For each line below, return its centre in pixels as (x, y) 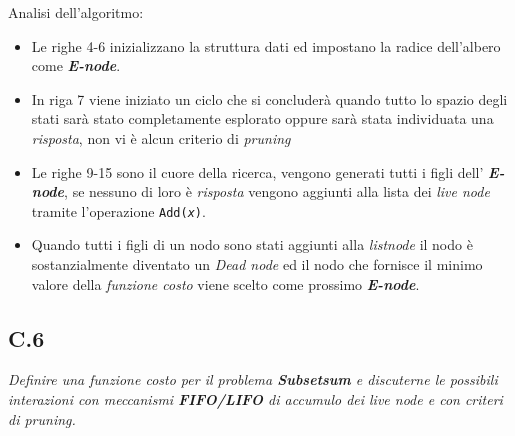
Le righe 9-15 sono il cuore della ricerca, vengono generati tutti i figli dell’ (257, 171)
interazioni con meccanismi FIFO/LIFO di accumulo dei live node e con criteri (255, 398)
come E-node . (76, 65)
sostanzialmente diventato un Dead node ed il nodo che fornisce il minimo (257, 264)
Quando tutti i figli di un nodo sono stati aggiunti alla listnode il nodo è (252, 244)
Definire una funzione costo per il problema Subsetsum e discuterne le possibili (253, 379)
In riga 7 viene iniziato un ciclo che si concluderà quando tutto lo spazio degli (269, 98)
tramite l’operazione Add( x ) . (118, 210)
